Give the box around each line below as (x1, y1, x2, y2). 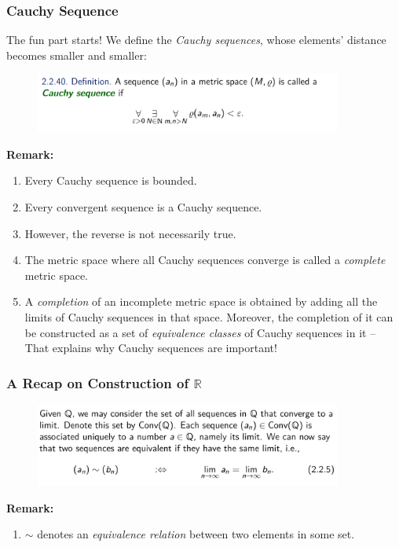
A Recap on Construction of (6, 373, 189, 392)
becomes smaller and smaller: (6, 46, 147, 63)
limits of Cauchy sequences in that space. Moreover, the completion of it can (24, 308, 394, 325)
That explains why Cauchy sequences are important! (24, 340, 277, 356)
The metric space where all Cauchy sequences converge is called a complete (24, 251, 386, 268)
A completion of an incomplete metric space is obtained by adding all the (24, 293, 378, 310)
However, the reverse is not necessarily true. (24, 225, 236, 241)
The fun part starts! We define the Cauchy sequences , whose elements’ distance (6, 31, 386, 48)
